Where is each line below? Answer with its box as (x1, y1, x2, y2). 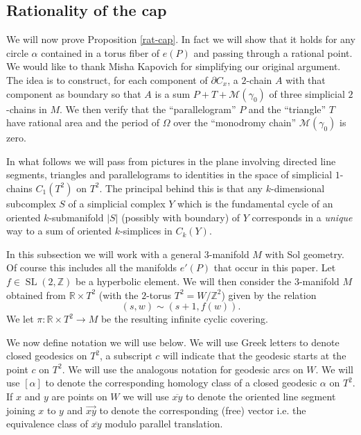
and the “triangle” (248, 101, 326, 116)
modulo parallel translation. (105, 416, 223, 431)
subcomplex (6, 196, 56, 210)
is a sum (155, 86, 191, 101)
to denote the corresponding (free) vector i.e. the (99, 402, 306, 417)
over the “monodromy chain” (173, 115, 297, 130)
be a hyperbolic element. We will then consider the (75, 273, 292, 288)
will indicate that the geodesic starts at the (163, 348, 346, 363)
